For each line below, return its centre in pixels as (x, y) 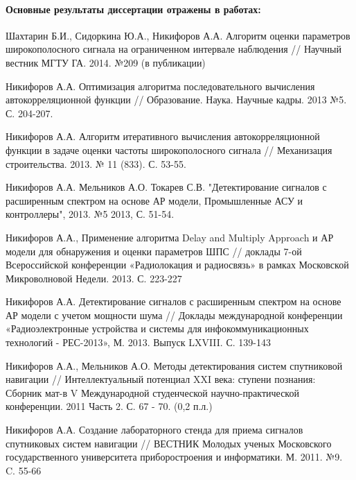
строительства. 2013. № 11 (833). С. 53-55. (96, 163)
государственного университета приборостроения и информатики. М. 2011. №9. (174, 457)
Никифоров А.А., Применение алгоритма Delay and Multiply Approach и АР (170, 237)
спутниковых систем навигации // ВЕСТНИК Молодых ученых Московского (169, 443)
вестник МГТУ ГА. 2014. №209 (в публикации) (106, 62)
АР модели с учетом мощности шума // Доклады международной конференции (174, 315)
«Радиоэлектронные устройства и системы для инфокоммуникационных (157, 328)
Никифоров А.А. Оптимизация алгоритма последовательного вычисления (160, 86)
